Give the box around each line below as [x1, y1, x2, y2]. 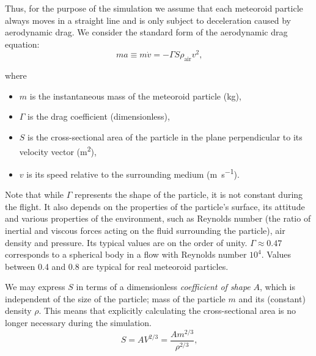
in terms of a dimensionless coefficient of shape [76, 280, 251, 293]
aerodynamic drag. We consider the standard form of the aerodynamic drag [5, 26, 288, 38]
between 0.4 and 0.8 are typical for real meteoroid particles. [5, 260, 229, 272]
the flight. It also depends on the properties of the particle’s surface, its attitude [5, 200, 305, 213]
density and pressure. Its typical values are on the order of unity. [5, 236, 248, 249]
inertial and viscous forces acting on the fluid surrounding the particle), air [5, 223, 285, 236]
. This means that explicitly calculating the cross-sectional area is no [39, 304, 296, 317]
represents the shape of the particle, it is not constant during [75, 188, 303, 201]
